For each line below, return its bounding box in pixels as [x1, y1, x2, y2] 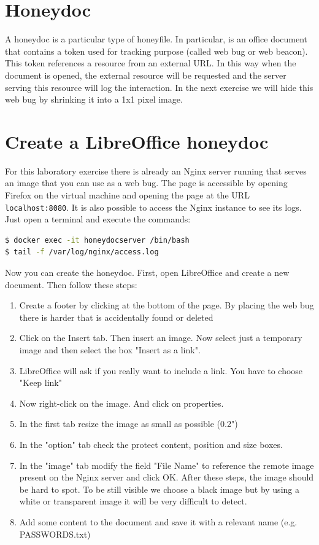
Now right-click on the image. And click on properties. [19, 396, 224, 409]
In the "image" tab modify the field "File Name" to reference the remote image [19, 458, 314, 471]
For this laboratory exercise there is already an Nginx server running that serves [5, 164, 307, 177]
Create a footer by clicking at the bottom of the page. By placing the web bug [19, 299, 314, 312]
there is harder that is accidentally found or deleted [19, 310, 213, 323]
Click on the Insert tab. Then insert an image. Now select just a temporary [19, 331, 302, 344]
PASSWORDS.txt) [19, 527, 91, 540]
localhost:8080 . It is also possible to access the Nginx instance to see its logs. [5, 200, 302, 213]
